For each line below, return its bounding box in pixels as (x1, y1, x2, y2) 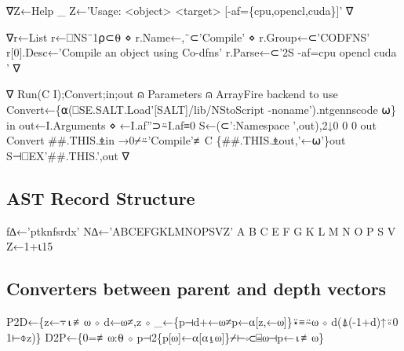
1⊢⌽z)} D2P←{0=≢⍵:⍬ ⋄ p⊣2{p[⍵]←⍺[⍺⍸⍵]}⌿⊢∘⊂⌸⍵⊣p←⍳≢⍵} (6, 328, 324, 345)
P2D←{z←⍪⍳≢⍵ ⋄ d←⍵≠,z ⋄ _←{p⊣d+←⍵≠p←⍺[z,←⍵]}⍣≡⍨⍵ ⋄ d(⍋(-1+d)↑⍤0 (6, 313, 399, 329)
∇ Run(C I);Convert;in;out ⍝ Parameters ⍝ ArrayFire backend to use (6, 86, 338, 102)
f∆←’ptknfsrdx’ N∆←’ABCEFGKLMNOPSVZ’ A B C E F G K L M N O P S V (6, 222, 396, 239)
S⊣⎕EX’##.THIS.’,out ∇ (6, 147, 129, 163)
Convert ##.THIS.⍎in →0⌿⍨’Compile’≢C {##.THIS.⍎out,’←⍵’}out (6, 132, 346, 148)
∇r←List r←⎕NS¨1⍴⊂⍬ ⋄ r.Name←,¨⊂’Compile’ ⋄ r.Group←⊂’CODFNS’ (6, 28, 370, 45)
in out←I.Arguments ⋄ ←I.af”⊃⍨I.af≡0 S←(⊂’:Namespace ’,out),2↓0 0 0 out (6, 116, 377, 133)
